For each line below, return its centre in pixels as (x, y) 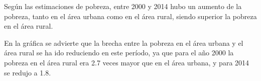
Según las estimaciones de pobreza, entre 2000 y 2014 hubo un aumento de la (123, 6)
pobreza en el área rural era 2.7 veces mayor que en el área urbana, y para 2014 (127, 62)
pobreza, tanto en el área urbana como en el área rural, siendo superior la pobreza (130, 16)
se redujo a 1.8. (28, 72)
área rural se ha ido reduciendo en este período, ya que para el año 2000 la (119, 53)
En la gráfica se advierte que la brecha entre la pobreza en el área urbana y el (124, 43)
